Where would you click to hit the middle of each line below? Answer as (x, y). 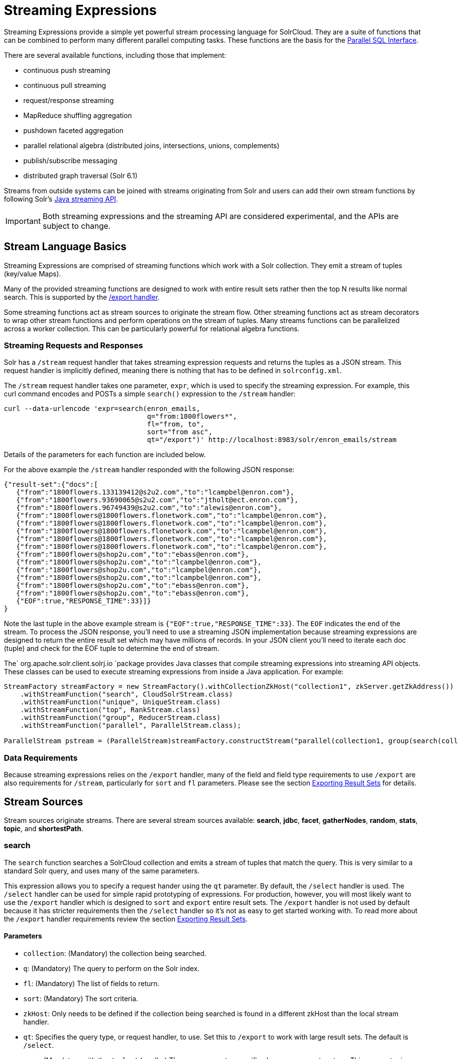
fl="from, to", (176, 424)
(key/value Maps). (33, 273)
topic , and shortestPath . (44, 828)
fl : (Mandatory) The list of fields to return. (91, 983)
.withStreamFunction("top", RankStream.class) (110, 710)
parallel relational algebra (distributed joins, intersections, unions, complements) (151, 145)
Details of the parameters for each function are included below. (105, 455)
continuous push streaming (67, 70)
